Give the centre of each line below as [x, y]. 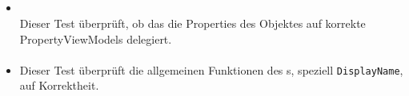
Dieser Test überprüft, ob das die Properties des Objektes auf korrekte [192, 23]
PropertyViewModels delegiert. [96, 38]
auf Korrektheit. [59, 85]
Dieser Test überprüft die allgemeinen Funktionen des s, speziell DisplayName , [211, 69]
